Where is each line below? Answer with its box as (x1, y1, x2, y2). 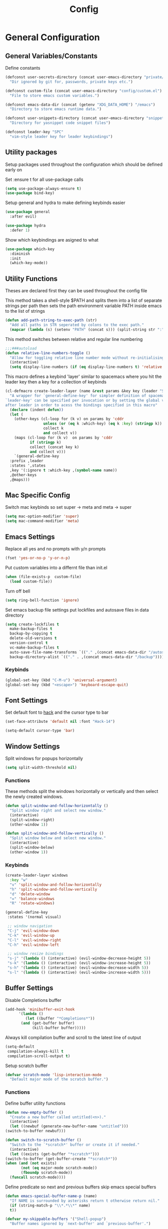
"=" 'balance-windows (9, 896, 55, 901)
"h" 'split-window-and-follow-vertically (9, 887, 97, 892)
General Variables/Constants (5, 52, 98, 60)
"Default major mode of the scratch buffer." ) (9, 1077, 108, 1082)
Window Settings (5, 742, 60, 750)
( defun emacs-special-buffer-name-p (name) (5, 1193, 97, 1198)
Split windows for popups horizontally (5, 755, 83, 761)
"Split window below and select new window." (9, 836, 106, 841)
